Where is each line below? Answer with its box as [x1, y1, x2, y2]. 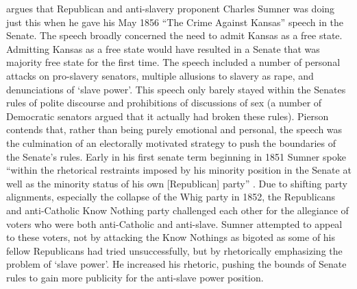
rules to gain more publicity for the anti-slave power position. [6, 270, 264, 284]
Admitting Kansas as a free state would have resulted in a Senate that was [6, 41, 320, 56]
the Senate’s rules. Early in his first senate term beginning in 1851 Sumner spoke [6, 149, 346, 163]
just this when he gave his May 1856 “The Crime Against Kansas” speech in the [6, 14, 344, 29]
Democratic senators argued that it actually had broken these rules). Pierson [6, 108, 329, 123]
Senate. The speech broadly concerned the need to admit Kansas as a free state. [6, 28, 343, 43]
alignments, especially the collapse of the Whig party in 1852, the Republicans [6, 189, 336, 204]
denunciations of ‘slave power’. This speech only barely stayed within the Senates [6, 82, 346, 96]
